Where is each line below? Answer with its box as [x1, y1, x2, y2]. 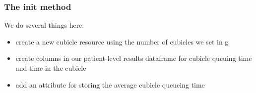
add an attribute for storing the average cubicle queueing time [15, 79, 205, 90]
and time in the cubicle [15, 63, 86, 73]
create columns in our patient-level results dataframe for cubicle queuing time [15, 53, 252, 63]
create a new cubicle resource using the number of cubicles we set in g [15, 36, 229, 46]
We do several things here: [4, 20, 84, 30]
